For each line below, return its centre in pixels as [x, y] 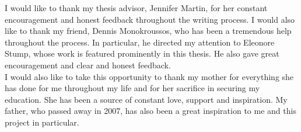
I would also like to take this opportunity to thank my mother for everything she [149, 76]
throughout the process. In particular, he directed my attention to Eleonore [140, 42]
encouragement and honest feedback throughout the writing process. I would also [150, 19]
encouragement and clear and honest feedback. [88, 65]
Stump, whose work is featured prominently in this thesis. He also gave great [142, 53]
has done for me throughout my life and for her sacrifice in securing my [132, 88]
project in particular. [42, 122]
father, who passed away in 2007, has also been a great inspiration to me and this [150, 111]
